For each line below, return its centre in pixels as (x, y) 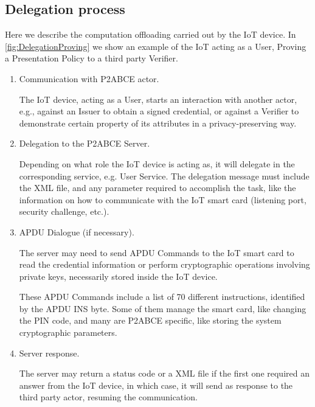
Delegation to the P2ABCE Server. (85, 143)
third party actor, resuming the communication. (108, 397)
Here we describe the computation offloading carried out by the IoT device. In (151, 34)
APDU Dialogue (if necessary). (77, 231)
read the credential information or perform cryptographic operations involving (164, 264)
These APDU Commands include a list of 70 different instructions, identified (162, 297)
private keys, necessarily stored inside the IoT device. (118, 276)
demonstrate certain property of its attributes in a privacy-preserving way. (158, 123)
